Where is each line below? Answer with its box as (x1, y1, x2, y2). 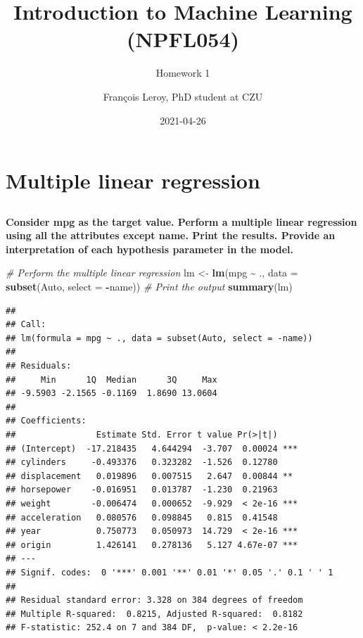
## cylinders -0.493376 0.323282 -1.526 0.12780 (6, 457, 278, 468)
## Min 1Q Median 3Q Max (6, 374, 217, 385)
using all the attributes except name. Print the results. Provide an (6, 228, 336, 243)
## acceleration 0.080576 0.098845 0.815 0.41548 (6, 512, 278, 523)
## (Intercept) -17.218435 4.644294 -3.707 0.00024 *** (6, 443, 298, 454)
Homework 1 (155, 65, 210, 80)
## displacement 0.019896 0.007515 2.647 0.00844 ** (6, 471, 293, 481)
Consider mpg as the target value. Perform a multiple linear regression (6, 214, 357, 229)
